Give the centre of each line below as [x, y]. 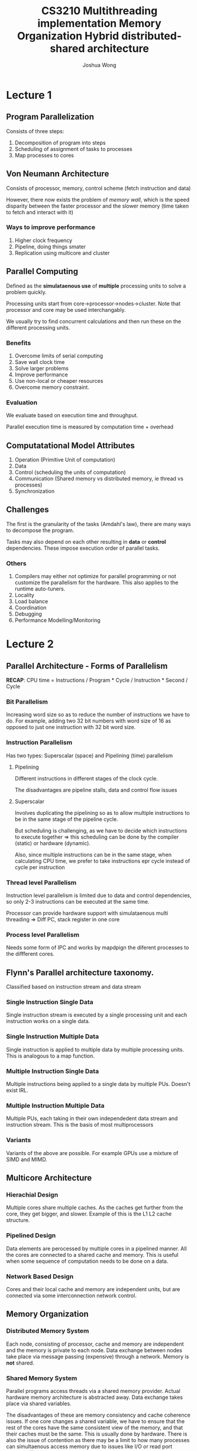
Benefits [19, 343]
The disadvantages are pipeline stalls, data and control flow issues [96, 790]
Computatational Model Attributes [70, 445]
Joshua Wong [99, 65]
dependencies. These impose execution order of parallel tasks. [83, 548]
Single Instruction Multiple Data [53, 1037]
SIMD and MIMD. [27, 1159]
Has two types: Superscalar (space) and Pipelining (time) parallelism [90, 755]
